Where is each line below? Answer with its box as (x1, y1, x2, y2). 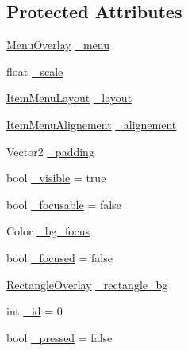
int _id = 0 (6, 303, 63, 319)
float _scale (6, 63, 63, 79)
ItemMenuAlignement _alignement (6, 116, 177, 132)
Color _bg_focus (6, 223, 90, 239)
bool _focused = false (6, 249, 113, 265)
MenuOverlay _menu (6, 36, 109, 53)
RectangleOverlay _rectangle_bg (6, 276, 168, 292)
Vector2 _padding (6, 143, 94, 159)
